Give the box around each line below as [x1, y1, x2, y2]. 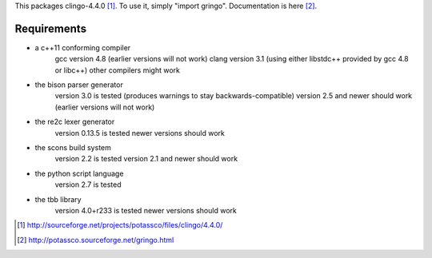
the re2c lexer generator [34, 117, 115, 127]
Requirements [14, 22, 87, 35]
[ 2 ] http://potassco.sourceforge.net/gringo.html [17, 235, 174, 244]
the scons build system [34, 143, 111, 153]
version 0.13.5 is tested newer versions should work [54, 128, 226, 137]
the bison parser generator [34, 80, 123, 89]
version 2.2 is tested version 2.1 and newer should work [54, 154, 238, 164]
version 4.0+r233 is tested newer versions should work [54, 205, 238, 215]
